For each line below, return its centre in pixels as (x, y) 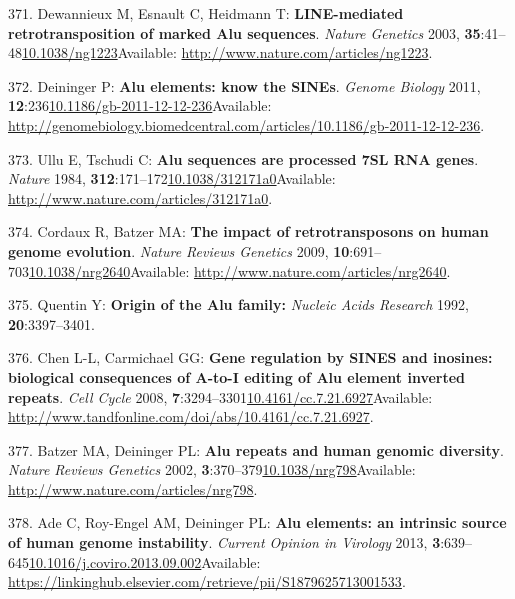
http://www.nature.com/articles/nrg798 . (133, 488)
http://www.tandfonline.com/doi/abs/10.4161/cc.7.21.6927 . (191, 416)
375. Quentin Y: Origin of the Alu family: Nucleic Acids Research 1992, (238, 304)
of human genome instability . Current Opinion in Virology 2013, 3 (224, 542)
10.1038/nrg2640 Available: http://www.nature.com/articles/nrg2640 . (240, 270)
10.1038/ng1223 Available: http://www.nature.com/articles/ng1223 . (227, 52)
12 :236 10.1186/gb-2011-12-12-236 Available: (140, 105)
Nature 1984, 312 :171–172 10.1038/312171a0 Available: (172, 178)
